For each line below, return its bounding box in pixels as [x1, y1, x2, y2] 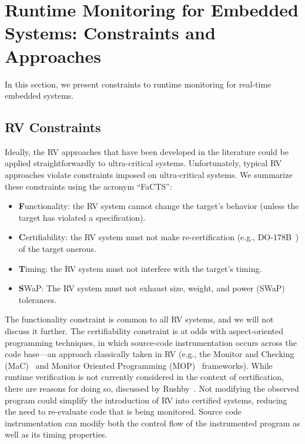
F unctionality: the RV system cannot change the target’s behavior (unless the [18, 200, 299, 212]
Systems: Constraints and [5, 21, 216, 45]
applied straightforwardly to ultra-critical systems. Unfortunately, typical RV [5, 157, 282, 169]
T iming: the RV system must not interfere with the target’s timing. [18, 262, 262, 274]
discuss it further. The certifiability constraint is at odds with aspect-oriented [5, 325, 284, 337]
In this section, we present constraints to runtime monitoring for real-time [5, 78, 272, 90]
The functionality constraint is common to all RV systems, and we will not [5, 313, 274, 325]
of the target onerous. [18, 243, 96, 255]
